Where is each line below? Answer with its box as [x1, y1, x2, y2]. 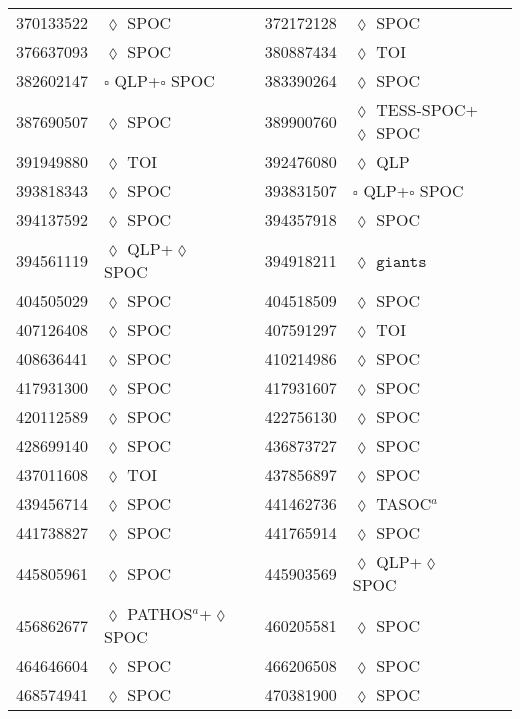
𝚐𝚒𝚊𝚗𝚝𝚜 [376, 253, 427, 270]
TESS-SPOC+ [376, 98, 478, 121]
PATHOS [127, 602, 193, 625]
